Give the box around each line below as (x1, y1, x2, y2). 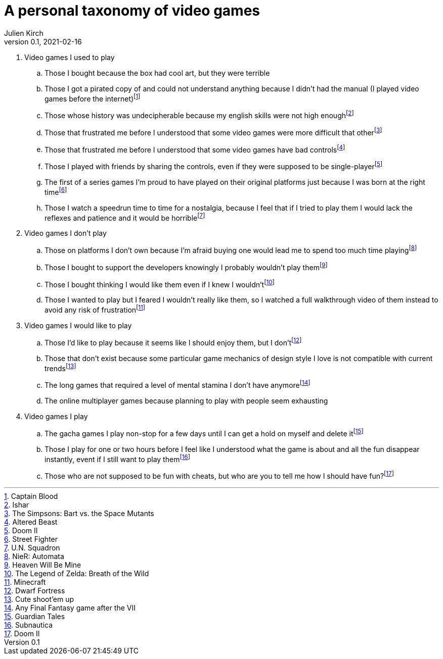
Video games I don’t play (24, 229, 107, 238)
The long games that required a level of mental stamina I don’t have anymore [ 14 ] (45, 379, 311, 389)
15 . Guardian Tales (4, 612, 65, 621)
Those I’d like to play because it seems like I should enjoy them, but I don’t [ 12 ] (45, 336, 302, 347)
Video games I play (24, 412, 88, 421)
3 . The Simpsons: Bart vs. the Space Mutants (4, 509, 154, 518)
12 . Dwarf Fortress (4, 586, 65, 595)
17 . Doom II (4, 629, 40, 638)
